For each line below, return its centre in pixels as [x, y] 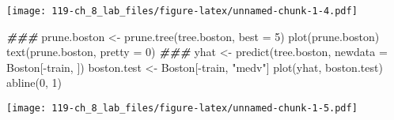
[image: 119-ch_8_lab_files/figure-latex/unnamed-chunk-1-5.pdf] [182, 109]
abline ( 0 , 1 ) [34, 82]
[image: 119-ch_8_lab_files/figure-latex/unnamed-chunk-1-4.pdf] [182, 11]
